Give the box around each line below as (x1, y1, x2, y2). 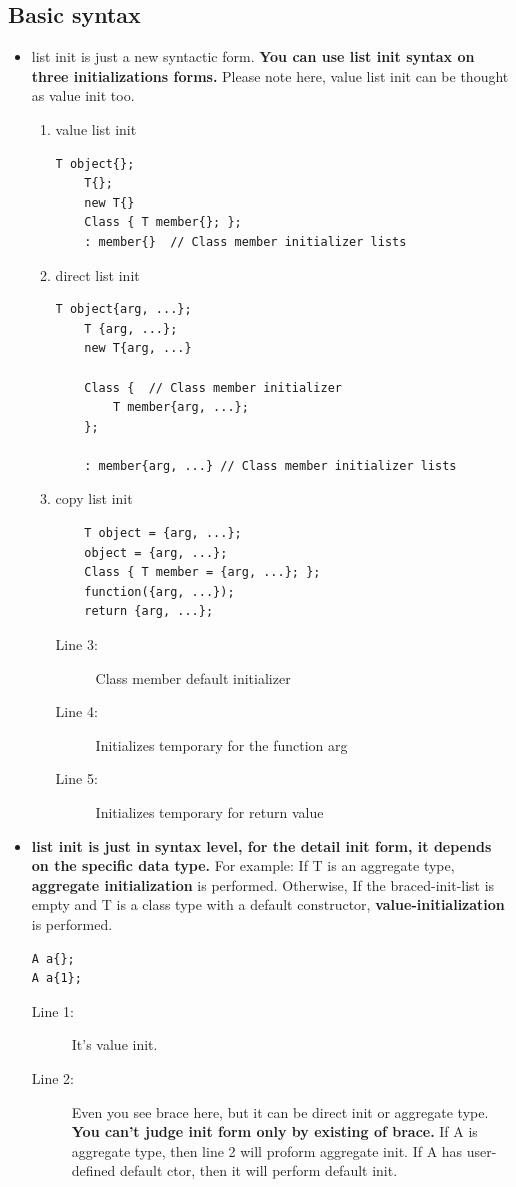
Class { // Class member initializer (84, 380, 342, 395)
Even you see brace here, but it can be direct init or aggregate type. (71, 1101, 489, 1122)
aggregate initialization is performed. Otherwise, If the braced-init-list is (31, 874, 495, 895)
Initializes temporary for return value (95, 802, 324, 823)
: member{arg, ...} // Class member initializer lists (84, 458, 457, 473)
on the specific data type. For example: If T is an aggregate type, (31, 855, 455, 876)
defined (71, 1160, 116, 1181)
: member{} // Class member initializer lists (84, 234, 407, 249)
